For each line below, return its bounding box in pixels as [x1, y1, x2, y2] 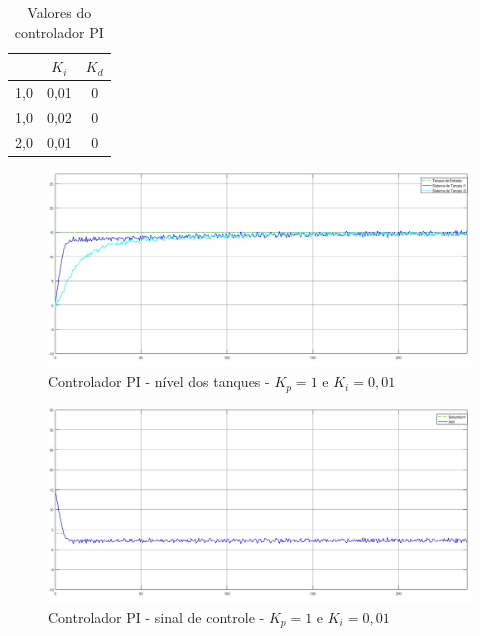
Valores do [27, 2, 92, 22]
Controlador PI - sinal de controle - [48, 606, 265, 627]
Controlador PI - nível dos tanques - [48, 371, 270, 392]
